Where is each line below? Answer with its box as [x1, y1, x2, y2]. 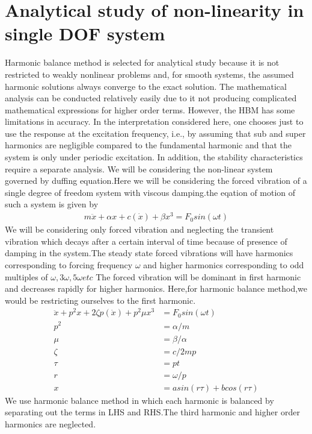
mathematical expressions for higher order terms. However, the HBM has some [5, 103, 295, 116]
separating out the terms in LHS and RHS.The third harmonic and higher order [5, 406, 300, 418]
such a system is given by [5, 198, 99, 210]
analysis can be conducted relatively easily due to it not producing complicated [5, 92, 297, 104]
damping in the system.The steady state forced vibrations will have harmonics [5, 247, 293, 259]
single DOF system [5, 21, 165, 46]
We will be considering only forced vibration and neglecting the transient [5, 223, 274, 236]
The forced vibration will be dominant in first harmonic [96, 270, 301, 283]
